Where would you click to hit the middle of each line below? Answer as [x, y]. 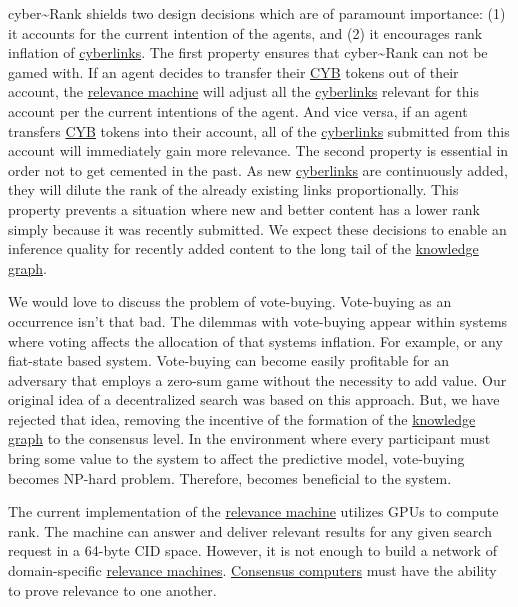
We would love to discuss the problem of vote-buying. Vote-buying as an [230, 301]
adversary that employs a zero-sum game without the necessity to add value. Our [257, 379]
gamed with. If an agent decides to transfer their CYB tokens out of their [233, 71]
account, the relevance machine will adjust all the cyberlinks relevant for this [243, 91]
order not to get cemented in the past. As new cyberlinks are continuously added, [258, 169]
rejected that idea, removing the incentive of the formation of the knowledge [242, 418]
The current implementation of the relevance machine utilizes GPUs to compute [253, 511]
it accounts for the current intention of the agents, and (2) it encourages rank [245, 32]
